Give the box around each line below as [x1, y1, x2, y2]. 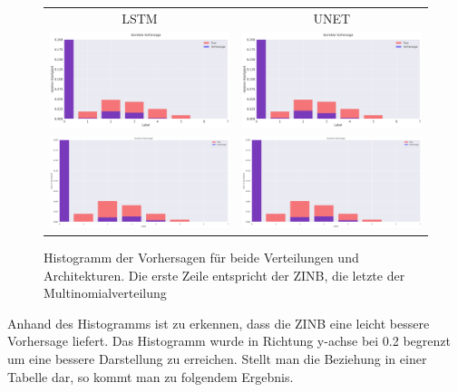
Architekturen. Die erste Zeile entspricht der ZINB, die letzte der [44, 265, 405, 284]
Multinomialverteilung [44, 283, 167, 302]
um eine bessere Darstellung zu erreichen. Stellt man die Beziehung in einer [7, 349, 427, 368]
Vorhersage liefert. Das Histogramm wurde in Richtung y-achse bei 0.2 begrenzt [7, 331, 451, 350]
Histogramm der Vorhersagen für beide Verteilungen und [44, 248, 359, 267]
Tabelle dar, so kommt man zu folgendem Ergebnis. [7, 367, 294, 386]
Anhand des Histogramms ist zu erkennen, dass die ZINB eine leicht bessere [7, 313, 430, 332]
